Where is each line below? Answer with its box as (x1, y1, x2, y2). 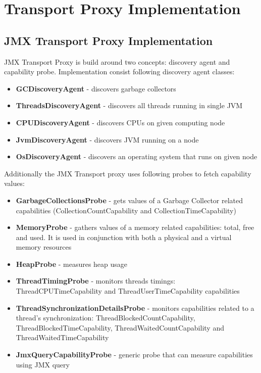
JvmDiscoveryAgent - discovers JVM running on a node (16, 134, 199, 145)
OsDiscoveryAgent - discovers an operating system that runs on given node (16, 151, 257, 162)
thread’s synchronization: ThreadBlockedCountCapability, (16, 312, 195, 323)
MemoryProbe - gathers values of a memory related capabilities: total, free (16, 222, 254, 232)
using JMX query (16, 359, 70, 369)
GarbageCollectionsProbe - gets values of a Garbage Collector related (16, 195, 243, 205)
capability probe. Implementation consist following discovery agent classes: (4, 66, 235, 77)
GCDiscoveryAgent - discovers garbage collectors (16, 83, 176, 94)
